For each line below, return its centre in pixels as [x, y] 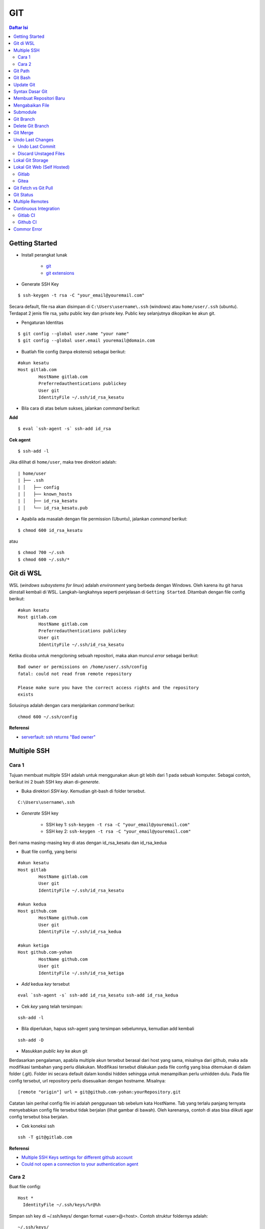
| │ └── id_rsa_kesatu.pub [53, 508]
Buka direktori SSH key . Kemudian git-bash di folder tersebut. [83, 791]
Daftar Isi [19, 28]
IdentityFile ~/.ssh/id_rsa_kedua [80, 932]
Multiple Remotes [31, 202]
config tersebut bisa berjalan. [39, 1117]
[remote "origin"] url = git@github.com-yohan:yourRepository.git [99, 1092]
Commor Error [28, 229]
